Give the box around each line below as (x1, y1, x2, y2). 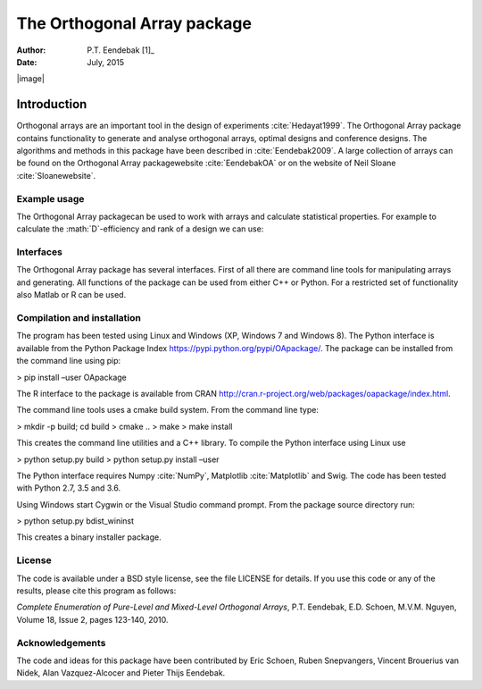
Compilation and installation (16, 312, 142, 324)
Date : (16, 56, 37, 67)
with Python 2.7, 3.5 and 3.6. (16, 483, 120, 493)
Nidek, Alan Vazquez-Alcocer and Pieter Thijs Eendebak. (16, 668, 226, 678)
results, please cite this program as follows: (16, 585, 177, 596)
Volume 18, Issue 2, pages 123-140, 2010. (16, 614, 169, 625)
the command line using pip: (16, 356, 121, 366)
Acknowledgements (16, 636, 106, 649)
